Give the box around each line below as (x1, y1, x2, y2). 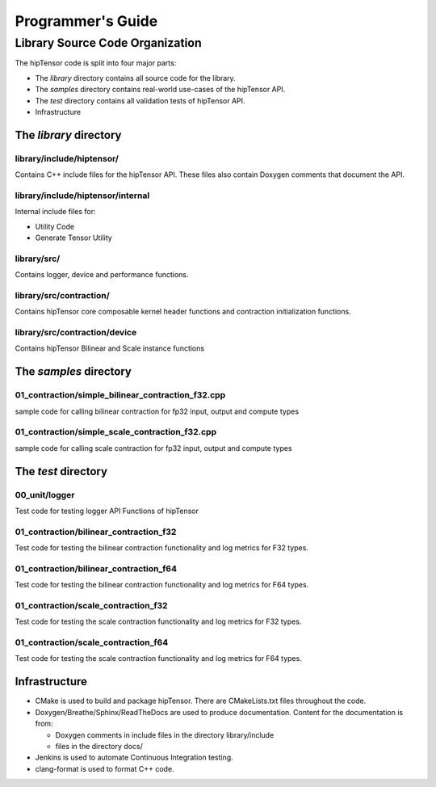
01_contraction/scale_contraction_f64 (15, 637, 169, 648)
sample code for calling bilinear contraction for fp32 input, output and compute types (15, 406, 299, 416)
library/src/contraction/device (15, 327, 137, 339)
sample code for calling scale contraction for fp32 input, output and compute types (15, 443, 292, 452)
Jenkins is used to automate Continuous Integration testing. (35, 752, 233, 763)
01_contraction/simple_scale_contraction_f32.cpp (15, 427, 217, 438)
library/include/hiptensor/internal (15, 190, 150, 201)
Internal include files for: (15, 207, 96, 217)
